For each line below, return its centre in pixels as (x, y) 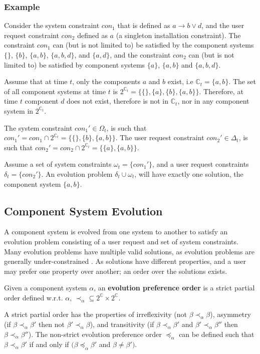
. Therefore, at (221, 91)
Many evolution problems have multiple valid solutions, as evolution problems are (129, 251)
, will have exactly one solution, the (189, 173)
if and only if (49, 344)
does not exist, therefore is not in (118, 101)
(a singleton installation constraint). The (178, 35)
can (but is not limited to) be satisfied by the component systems (153, 45)
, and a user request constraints (201, 164)
